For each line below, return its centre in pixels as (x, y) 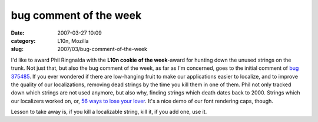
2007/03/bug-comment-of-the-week (102, 49)
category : (23, 40)
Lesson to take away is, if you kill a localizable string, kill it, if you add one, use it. (109, 112)
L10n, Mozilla (73, 40)
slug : (17, 49)
